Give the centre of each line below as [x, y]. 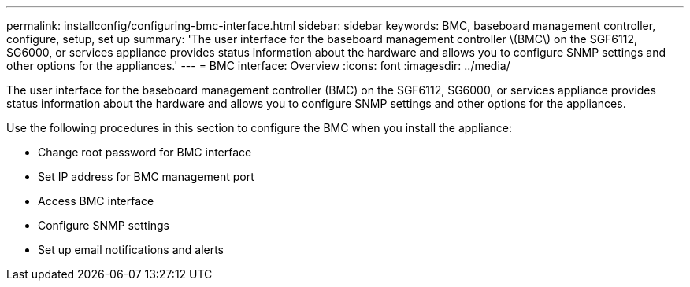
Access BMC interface [96, 201]
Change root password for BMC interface [145, 152]
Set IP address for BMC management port [146, 177]
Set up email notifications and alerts [131, 250]
